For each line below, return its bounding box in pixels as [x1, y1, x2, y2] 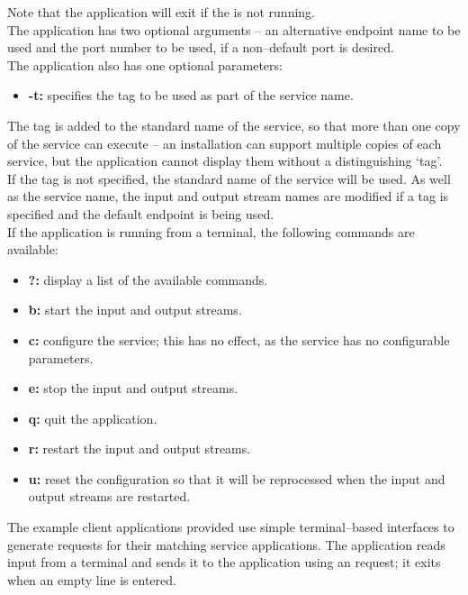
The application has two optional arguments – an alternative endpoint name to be [7, 20, 461, 39]
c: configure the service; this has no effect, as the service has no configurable [28, 330, 450, 349]
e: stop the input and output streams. [28, 379, 238, 398]
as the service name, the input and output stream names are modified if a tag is [7, 187, 449, 206]
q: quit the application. [28, 408, 157, 427]
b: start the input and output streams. [28, 300, 242, 319]
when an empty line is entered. [7, 570, 176, 589]
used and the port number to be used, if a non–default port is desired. [7, 38, 394, 57]
